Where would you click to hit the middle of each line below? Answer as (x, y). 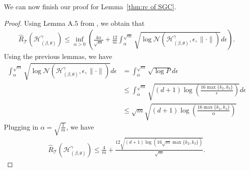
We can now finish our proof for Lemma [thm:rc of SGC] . (90, 6)
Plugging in (21, 126)
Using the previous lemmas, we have (58, 56)
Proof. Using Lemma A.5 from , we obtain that (74, 23)
